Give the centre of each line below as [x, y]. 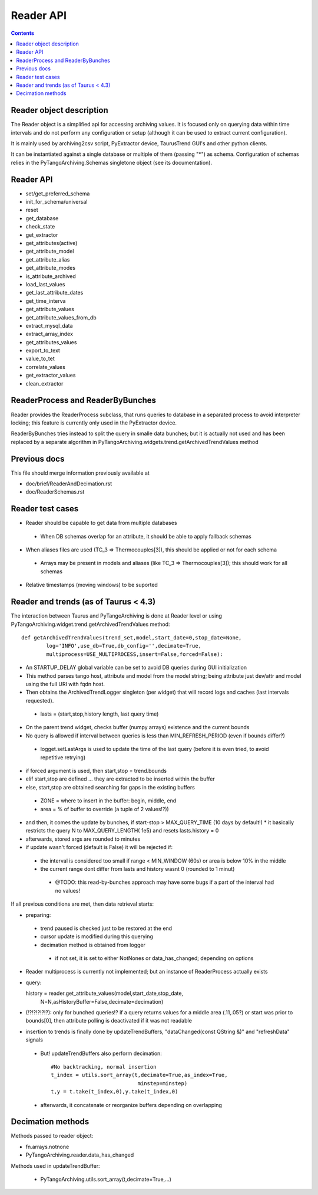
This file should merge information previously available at [80, 473]
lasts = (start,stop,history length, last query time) [100, 714]
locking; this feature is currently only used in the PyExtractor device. [94, 423]
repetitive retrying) [63, 757]
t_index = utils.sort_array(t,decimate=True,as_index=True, [139, 1075]
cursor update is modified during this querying [97, 936]
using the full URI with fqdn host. [65, 684]
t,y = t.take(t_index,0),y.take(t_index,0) [115, 1092]
